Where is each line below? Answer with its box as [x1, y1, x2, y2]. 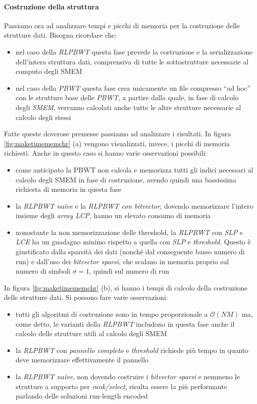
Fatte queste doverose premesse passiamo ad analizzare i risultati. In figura [4, 128, 231, 139]
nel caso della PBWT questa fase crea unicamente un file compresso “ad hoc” [15, 82, 251, 93]
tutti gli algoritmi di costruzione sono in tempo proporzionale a [15, 309, 208, 319]
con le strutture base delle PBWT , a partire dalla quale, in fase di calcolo [15, 92, 239, 103]
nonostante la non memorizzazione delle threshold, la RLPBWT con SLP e [15, 227, 243, 237]
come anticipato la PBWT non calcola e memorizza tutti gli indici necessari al [15, 164, 254, 174]
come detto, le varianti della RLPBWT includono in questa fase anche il [15, 318, 235, 329]
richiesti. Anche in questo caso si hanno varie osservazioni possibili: [4, 148, 207, 158]
